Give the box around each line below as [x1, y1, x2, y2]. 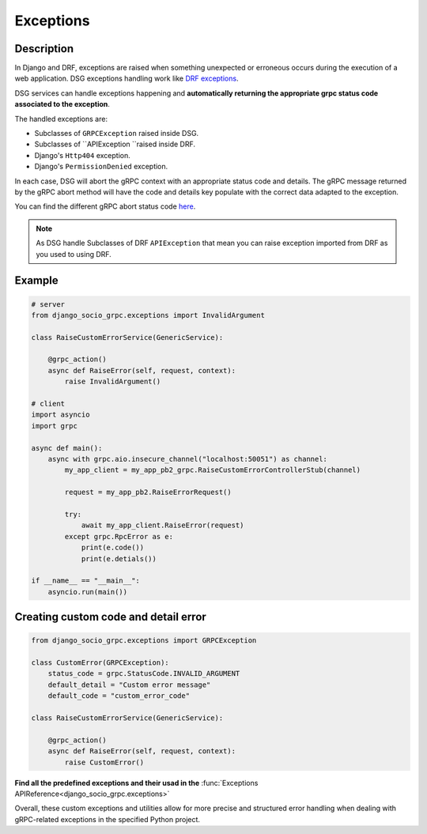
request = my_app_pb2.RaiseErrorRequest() [64, 488, 232, 497]
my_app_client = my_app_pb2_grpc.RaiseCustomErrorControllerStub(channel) [64, 466, 361, 474]
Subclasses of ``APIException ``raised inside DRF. [34, 139, 195, 149]
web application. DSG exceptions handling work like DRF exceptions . [14, 74, 239, 83]
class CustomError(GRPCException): [31, 659, 169, 667]
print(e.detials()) [81, 554, 157, 563]
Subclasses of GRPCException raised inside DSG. [34, 129, 199, 138]
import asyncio [31, 410, 90, 419]
